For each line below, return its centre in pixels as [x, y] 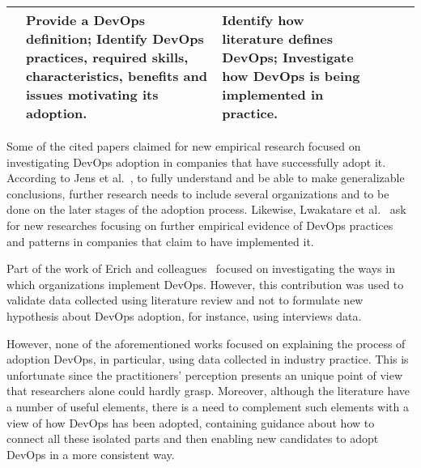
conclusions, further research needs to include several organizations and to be [198, 193]
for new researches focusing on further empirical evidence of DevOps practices [200, 225]
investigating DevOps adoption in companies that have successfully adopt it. [196, 162]
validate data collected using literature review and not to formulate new [185, 300]
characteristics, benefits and [117, 76]
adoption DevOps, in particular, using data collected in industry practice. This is [208, 359]
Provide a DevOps [86, 20]
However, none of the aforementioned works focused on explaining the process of [206, 343]
